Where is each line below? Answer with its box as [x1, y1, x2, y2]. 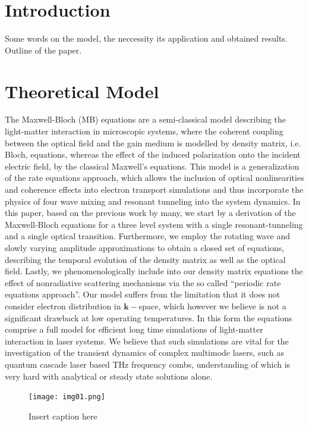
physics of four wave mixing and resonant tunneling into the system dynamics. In [5, 195, 301, 207]
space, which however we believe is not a [138, 299, 286, 312]
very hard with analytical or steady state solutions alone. [5, 369, 213, 382]
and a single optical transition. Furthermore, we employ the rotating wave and [5, 230, 291, 242]
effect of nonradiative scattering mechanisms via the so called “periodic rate [5, 276, 281, 289]
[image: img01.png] [29, 393, 105, 402]
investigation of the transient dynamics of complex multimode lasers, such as [5, 346, 284, 359]
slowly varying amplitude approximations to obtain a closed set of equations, [5, 241, 285, 253]
